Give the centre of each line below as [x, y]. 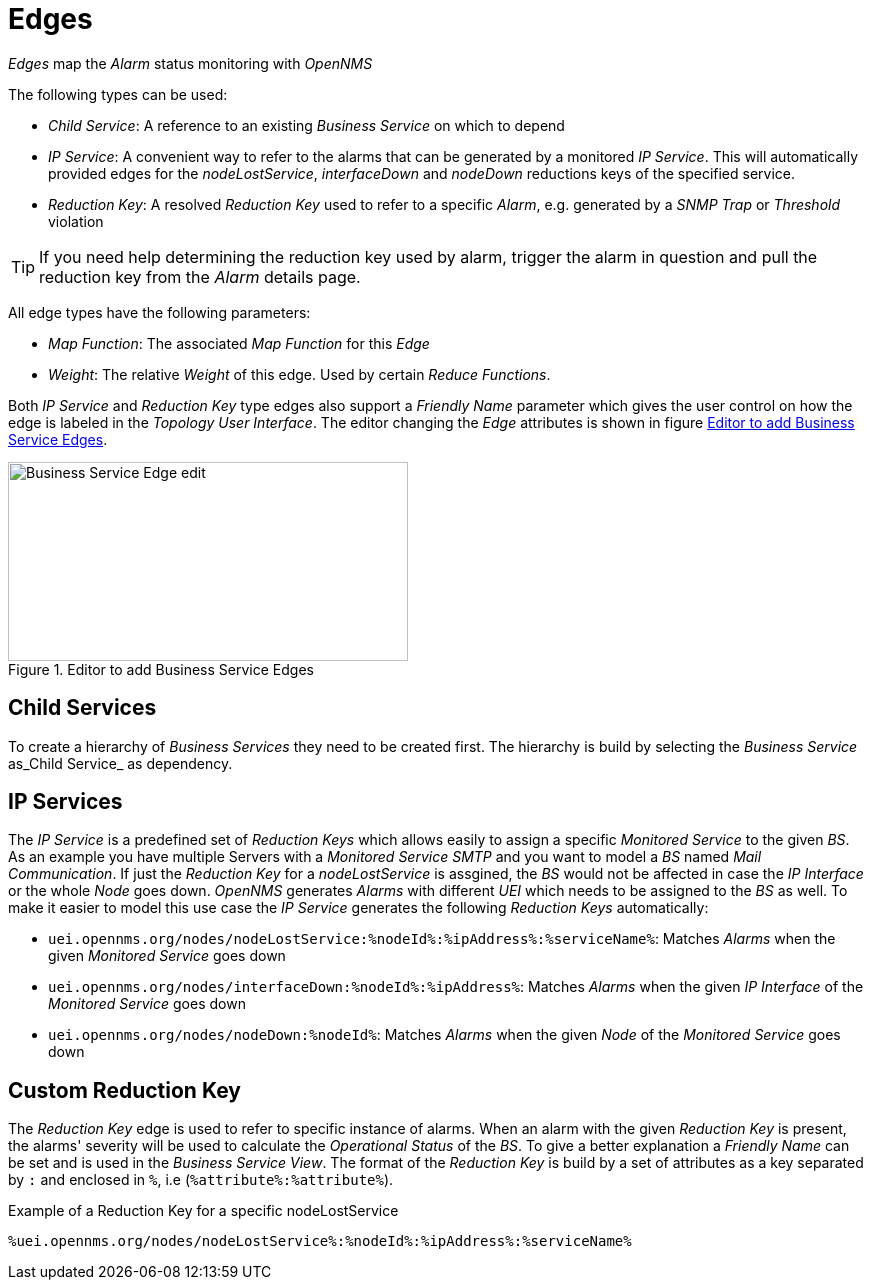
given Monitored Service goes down [167, 956]
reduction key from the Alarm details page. [200, 276]
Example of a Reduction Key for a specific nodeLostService [203, 1211]
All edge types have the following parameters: [159, 312]
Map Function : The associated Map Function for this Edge [239, 343]
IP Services [65, 802]
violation [76, 221]
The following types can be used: [118, 94]
